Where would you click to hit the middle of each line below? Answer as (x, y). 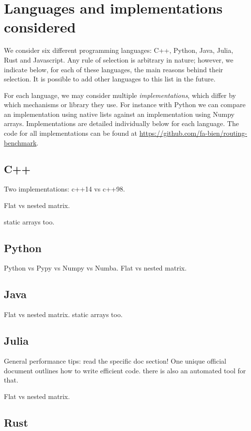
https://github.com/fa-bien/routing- (193, 133)
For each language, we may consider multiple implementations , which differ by (120, 95)
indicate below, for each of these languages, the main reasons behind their (114, 69)
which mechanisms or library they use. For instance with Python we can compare (125, 104)
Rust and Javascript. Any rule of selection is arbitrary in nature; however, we (119, 59)
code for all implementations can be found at (71, 133)
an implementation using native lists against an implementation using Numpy (119, 114)
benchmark (20, 142)
